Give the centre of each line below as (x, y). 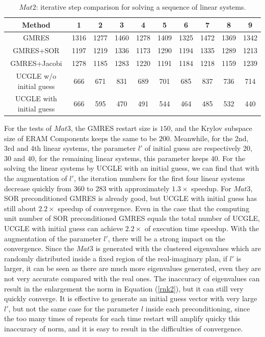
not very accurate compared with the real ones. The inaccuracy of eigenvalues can (132, 278)
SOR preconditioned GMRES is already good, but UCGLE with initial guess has (130, 198)
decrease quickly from (38, 188)
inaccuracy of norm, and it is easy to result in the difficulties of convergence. (124, 328)
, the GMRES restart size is (114, 128)
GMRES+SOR (36, 50)
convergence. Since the (39, 248)
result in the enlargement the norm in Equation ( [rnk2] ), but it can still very (124, 288)
